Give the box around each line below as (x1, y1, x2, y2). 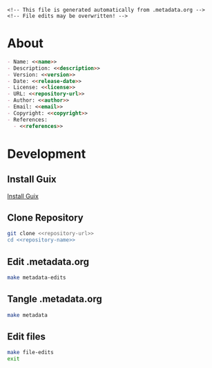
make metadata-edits (7, 274, 67, 281)
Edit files (7, 331, 46, 342)
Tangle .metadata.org (7, 293, 102, 305)
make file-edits (7, 349, 54, 356)
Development (7, 146, 86, 162)
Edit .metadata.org (7, 256, 90, 268)
